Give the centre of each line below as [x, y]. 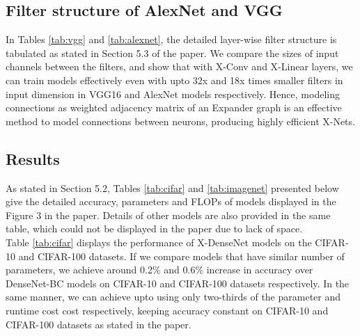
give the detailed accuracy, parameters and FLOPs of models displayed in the [171, 201]
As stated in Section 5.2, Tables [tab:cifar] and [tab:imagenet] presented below [172, 187]
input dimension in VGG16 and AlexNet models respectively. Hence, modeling [173, 94]
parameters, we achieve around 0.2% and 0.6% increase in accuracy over [159, 270]
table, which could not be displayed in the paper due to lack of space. [154, 229]
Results [33, 158]
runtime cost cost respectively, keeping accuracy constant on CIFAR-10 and [167, 310]
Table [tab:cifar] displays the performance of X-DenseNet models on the [159, 242]
